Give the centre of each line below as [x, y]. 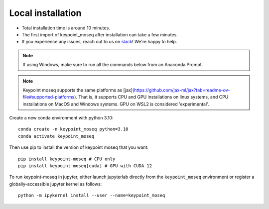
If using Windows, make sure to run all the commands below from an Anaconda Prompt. [113, 65]
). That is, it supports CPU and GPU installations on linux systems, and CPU [151, 97]
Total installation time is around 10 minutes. [66, 28]
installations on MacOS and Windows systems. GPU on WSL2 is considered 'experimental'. [116, 104]
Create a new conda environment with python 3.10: [61, 118]
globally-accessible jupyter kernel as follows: [56, 184]
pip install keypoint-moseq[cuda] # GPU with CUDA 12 [85, 166]
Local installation [45, 13]
